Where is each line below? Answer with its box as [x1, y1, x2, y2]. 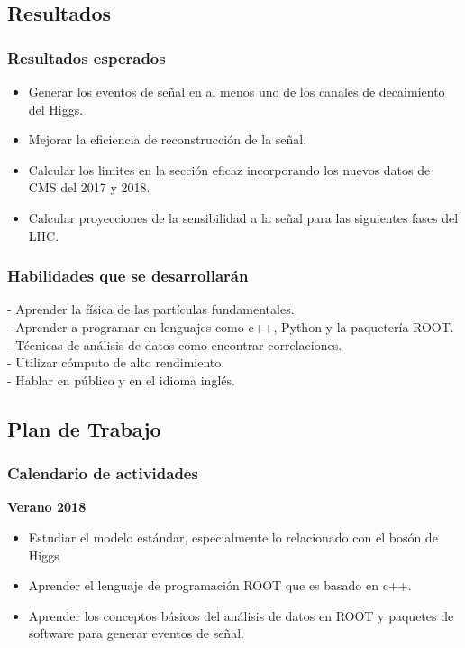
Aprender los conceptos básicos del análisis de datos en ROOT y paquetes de [28, 606, 454, 625]
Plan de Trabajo [7, 414, 161, 442]
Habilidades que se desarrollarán [7, 264, 249, 287]
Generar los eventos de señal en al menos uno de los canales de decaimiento [28, 82, 445, 100]
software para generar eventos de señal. [28, 624, 244, 643]
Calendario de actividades [7, 462, 198, 485]
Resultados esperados [7, 46, 166, 69]
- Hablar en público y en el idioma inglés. [7, 370, 235, 389]
